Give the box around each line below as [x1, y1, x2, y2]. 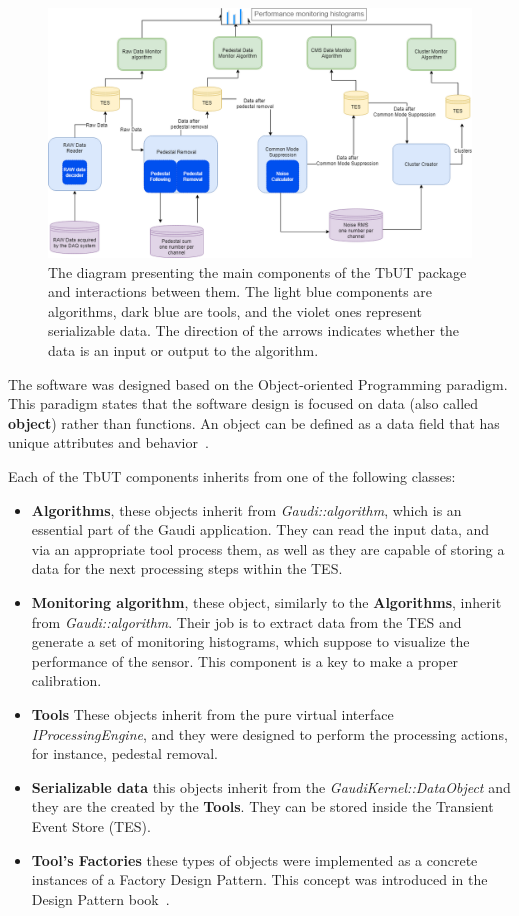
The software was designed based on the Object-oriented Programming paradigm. [8, 373, 508, 394]
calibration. [31, 670, 102, 691]
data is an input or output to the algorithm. [48, 340, 319, 361]
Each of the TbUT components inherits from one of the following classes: [8, 466, 456, 487]
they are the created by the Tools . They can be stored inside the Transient [31, 796, 494, 817]
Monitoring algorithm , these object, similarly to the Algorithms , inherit [31, 592, 502, 612]
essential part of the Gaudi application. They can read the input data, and [31, 519, 490, 540]
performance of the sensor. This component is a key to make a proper [31, 650, 459, 671]
